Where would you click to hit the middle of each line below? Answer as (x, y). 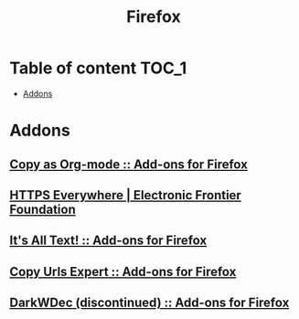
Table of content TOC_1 (98, 68)
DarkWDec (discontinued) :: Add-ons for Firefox (149, 303)
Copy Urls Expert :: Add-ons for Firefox (123, 271)
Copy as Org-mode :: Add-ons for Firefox (129, 164)
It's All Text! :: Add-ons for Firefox (108, 241)
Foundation (43, 209)
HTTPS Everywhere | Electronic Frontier (126, 195)
